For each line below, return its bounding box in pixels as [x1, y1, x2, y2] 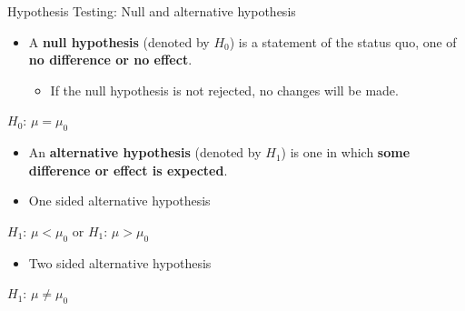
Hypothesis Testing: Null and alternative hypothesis [7, 2, 296, 20]
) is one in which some [281, 143, 411, 162]
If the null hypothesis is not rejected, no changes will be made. [50, 80, 399, 99]
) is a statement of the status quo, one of [229, 32, 457, 51]
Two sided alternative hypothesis [28, 253, 212, 272]
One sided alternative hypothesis [28, 191, 211, 210]
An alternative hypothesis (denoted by [28, 143, 262, 162]
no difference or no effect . [28, 50, 193, 69]
